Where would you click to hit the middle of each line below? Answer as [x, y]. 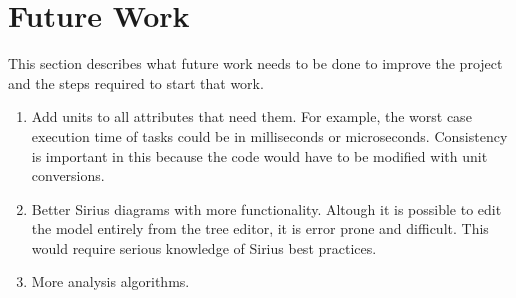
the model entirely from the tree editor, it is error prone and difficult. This [260, 228]
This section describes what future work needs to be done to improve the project [255, 63]
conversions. [68, 175]
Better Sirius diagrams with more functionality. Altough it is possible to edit [266, 208]
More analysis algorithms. [110, 281]
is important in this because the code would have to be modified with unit [259, 155]
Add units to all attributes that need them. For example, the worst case [251, 116]
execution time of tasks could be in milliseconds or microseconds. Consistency [269, 135]
